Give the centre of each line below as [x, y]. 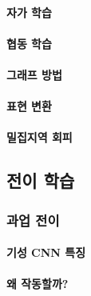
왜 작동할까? [38, 284]
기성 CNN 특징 [46, 252]
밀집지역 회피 [40, 137]
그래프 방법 [34, 74]
